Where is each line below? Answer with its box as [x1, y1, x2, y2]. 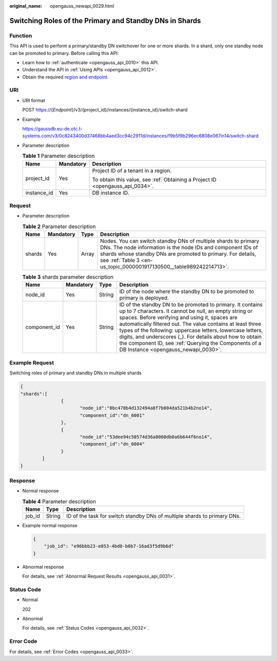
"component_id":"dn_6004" [80, 441, 145, 447]
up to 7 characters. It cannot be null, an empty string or [119, 307, 253, 315]
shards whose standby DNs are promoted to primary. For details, [100, 250, 256, 258]
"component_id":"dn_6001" [80, 412, 145, 418]
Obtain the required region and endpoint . [22, 74, 109, 80]
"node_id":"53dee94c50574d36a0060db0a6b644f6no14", [80, 434, 213, 439]
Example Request [9, 359, 54, 366]
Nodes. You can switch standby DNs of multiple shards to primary [100, 237, 260, 245]
